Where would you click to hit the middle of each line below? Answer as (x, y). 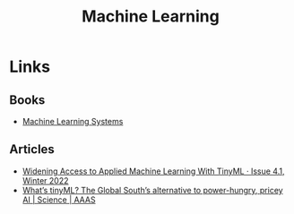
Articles (32, 150)
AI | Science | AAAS (59, 200)
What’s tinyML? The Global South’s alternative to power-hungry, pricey (153, 190)
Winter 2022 (45, 180)
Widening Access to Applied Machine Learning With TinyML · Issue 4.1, (153, 171)
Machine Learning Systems (73, 121)
